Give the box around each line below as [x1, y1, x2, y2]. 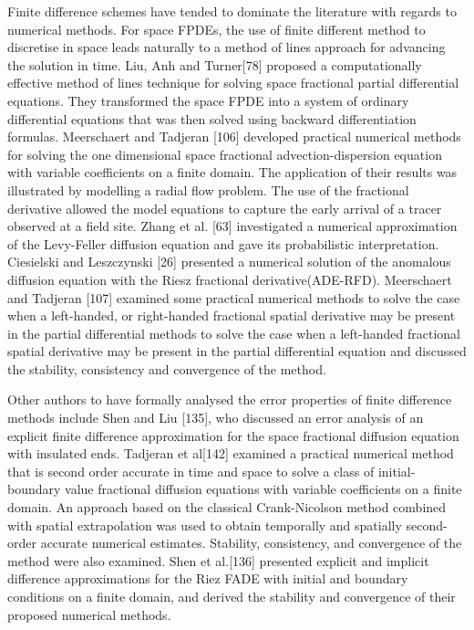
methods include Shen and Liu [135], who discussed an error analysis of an [7, 408, 424, 427]
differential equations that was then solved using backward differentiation [7, 109, 417, 128]
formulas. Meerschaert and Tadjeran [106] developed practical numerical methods [7, 127, 461, 146]
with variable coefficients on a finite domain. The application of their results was [7, 163, 458, 182]
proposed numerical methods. [7, 604, 171, 624]
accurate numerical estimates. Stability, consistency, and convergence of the [40, 533, 462, 552]
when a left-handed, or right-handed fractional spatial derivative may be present [7, 306, 456, 325]
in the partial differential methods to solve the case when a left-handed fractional [7, 323, 460, 342]
